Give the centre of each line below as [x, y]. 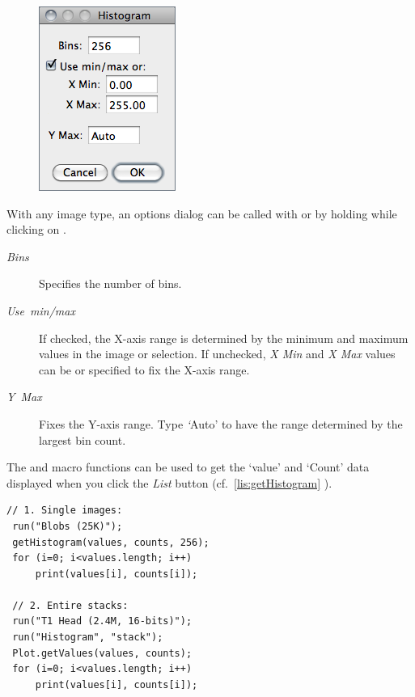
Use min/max [41, 310]
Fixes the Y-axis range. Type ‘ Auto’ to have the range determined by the [221, 423]
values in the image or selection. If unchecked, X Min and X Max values [217, 354]
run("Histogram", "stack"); [88, 638]
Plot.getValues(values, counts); [102, 653]
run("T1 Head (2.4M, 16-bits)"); [102, 621]
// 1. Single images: [65, 511]
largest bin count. [83, 439]
